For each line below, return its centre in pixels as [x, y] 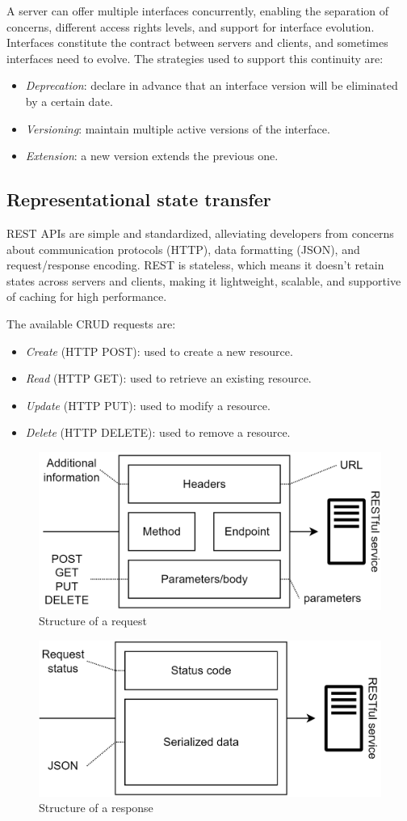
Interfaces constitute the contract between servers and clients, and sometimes [197, 42]
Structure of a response [96, 808]
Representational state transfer [139, 199]
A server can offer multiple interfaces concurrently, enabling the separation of [198, 11]
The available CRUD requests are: [91, 323]
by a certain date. [69, 101]
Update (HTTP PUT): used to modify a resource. [148, 405]
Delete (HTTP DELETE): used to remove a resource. [158, 432]
